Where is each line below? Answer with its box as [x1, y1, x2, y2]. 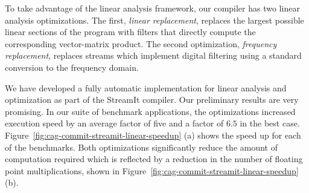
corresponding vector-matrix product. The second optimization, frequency [5, 37, 277, 50]
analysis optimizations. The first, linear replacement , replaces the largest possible [5, 13, 304, 26]
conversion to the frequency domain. [5, 61, 139, 73]
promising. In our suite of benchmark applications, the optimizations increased [5, 105, 296, 117]
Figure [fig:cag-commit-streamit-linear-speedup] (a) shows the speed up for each [5, 128, 301, 141]
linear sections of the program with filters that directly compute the [5, 25, 256, 38]
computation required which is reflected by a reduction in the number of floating [5, 152, 303, 165]
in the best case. [240, 117, 300, 129]
